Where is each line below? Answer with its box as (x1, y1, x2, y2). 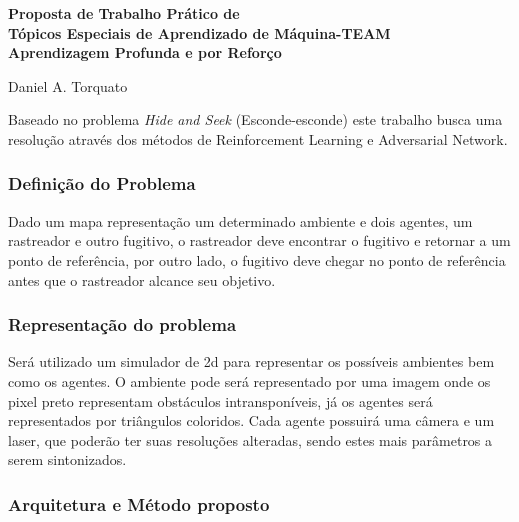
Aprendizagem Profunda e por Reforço (8, 42, 282, 63)
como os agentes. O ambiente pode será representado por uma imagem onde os (8, 370, 491, 391)
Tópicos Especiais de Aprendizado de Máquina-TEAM (8, 22, 391, 43)
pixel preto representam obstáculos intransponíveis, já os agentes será (8, 390, 433, 411)
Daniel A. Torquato (8, 75, 128, 96)
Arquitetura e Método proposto (8, 491, 270, 516)
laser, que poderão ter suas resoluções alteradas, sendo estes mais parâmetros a (8, 429, 493, 450)
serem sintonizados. (8, 449, 127, 470)
